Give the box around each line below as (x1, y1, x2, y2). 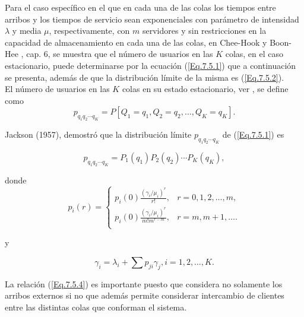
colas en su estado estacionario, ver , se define (122, 83, 289, 95)
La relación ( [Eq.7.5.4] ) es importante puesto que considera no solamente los (5, 277, 283, 290)
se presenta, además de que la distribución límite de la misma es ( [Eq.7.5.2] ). (5, 71, 284, 83)
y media (12, 24, 42, 37)
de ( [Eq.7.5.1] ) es (222, 128, 284, 141)
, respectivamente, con (49, 24, 130, 37)
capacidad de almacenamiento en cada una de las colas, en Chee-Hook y (5, 36, 267, 48)
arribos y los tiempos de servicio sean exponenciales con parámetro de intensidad (5, 12, 299, 25)
